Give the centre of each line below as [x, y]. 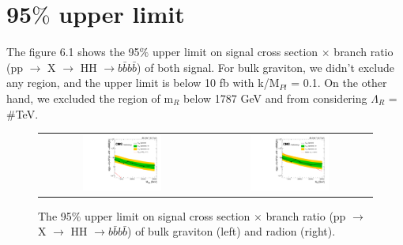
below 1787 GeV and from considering [275, 98]
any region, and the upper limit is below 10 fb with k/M [143, 83]
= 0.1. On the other [339, 83]
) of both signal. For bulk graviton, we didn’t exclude [266, 67]
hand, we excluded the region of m [90, 98]
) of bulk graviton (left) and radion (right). [232, 231]
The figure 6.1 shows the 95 [73, 52]
